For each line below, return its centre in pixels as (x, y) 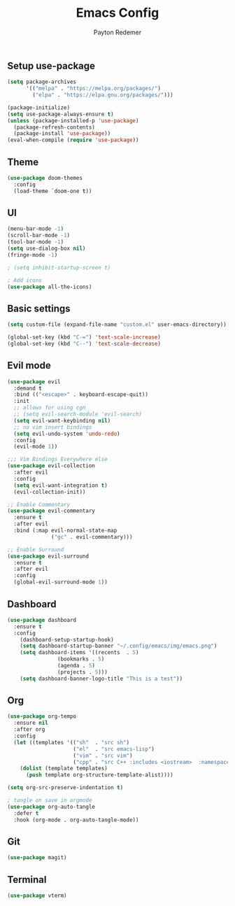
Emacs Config (117, 13)
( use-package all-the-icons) (50, 287)
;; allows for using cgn (50, 408)
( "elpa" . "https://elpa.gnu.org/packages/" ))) (103, 95)
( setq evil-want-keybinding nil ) (62, 420)
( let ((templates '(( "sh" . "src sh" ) (72, 742)
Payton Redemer (117, 32)
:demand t (28, 388)
